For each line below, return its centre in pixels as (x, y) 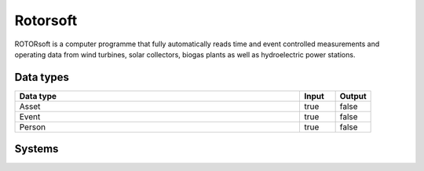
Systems (37, 149)
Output (353, 96)
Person (33, 127)
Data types (42, 77)
